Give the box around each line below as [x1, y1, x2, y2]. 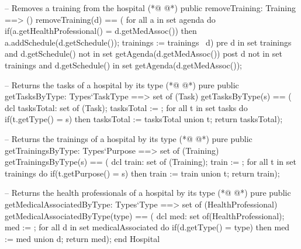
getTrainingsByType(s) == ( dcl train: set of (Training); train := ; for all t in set [5, 155, 296, 168]
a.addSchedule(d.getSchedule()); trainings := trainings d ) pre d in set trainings [5, 36, 292, 48]
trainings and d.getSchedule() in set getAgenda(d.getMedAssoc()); [5, 58, 242, 71]
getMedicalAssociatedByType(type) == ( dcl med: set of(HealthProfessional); [5, 209, 285, 222]
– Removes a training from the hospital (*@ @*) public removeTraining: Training [5, 2, 296, 13]
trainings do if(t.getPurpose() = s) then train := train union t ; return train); [5, 167, 280, 179]
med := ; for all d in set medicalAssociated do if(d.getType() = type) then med [5, 221, 290, 233]
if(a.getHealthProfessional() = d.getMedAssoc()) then [5, 25, 197, 37]
